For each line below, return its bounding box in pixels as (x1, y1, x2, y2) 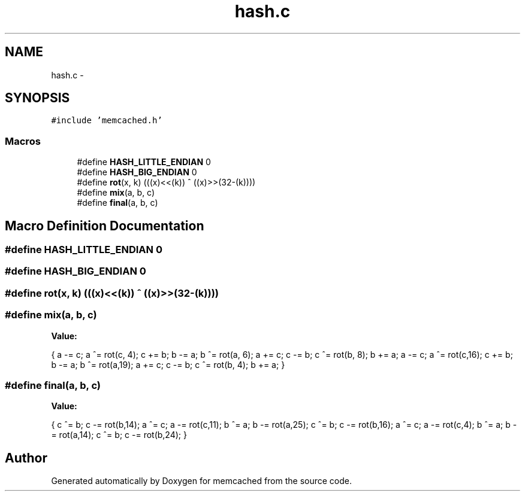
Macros (5, 135, 41, 147)
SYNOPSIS (5, 90, 70, 106)
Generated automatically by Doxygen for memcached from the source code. (51, 476, 352, 486)
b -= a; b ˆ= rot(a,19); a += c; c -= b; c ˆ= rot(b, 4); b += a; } (51, 359, 285, 370)
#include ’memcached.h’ (51, 115, 162, 126)
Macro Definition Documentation (5, 218, 204, 233)
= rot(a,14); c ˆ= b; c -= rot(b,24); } (51, 430, 187, 440)
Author (5, 450, 47, 465)
